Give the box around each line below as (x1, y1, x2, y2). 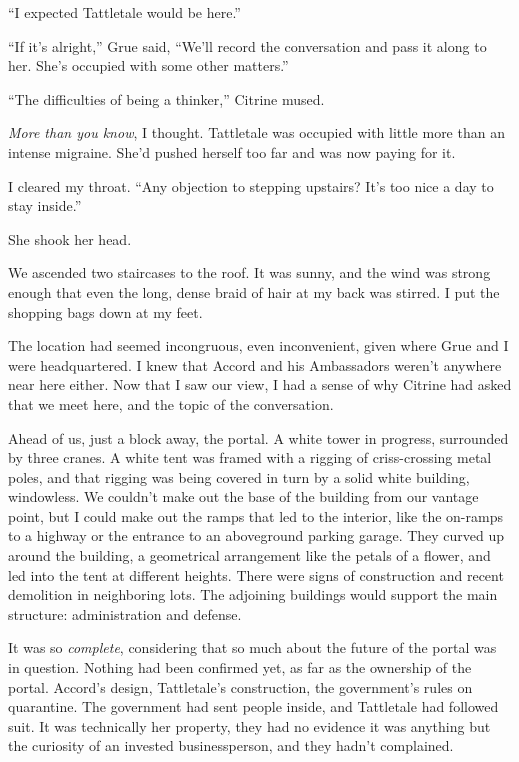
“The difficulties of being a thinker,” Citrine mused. (8, 88, 325, 109)
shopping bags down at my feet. (8, 301, 203, 322)
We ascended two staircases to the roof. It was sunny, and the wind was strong (8, 262, 491, 283)
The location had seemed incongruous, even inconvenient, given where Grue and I (8, 335, 509, 356)
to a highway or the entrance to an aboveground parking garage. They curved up (8, 525, 505, 546)
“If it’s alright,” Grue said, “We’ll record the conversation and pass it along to (8, 35, 487, 56)
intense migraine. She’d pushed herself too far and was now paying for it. (8, 141, 456, 162)
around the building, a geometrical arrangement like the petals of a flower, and (8, 545, 491, 566)
